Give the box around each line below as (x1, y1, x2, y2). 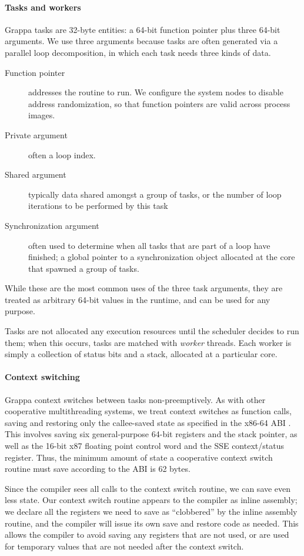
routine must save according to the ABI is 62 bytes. (5, 462, 191, 475)
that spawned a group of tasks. (28, 262, 139, 274)
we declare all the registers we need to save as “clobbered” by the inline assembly (5, 505, 298, 517)
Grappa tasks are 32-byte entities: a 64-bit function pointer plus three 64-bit (5, 23, 280, 35)
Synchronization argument (5, 219, 99, 231)
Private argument (5, 128, 68, 141)
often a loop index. (28, 148, 96, 161)
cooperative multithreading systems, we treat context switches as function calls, (5, 405, 292, 417)
